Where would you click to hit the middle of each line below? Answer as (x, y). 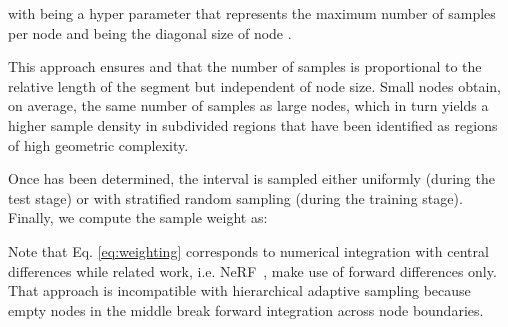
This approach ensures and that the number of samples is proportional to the (245, 66)
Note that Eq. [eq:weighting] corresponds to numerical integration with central (248, 250)
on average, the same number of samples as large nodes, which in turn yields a (248, 105)
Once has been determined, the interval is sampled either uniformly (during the (251, 178)
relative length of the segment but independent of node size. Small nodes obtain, (255, 85)
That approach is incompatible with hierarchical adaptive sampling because (239, 290)
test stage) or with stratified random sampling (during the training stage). (235, 197)
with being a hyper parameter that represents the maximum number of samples (252, 13)
